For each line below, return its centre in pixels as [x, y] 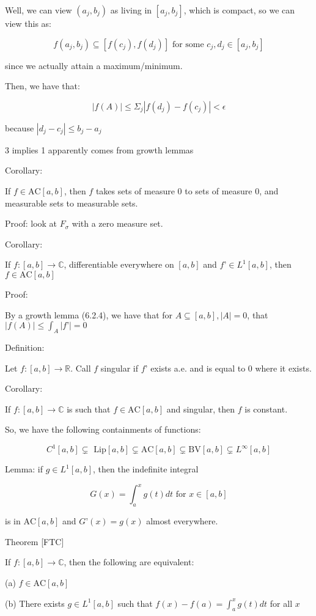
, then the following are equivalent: [129, 562]
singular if [119, 368]
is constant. [266, 409]
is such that [89, 409]
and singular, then [201, 409]
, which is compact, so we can [239, 10]
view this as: [28, 23]
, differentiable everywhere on [119, 264]
